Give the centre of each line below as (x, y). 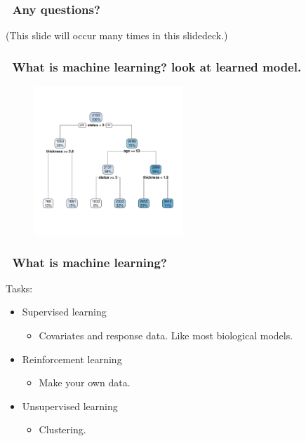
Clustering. (62, 429)
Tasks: (19, 288)
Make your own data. (85, 382)
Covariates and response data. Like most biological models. (166, 335)
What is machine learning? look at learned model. (157, 66)
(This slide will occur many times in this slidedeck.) (117, 35)
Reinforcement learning (72, 359)
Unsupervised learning (70, 406)
